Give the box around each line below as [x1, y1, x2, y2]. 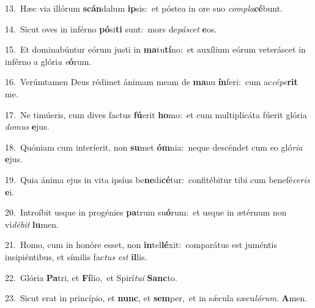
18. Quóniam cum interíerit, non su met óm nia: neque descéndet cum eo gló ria [5, 140, 303, 153]
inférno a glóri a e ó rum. [5, 54, 92, 67]
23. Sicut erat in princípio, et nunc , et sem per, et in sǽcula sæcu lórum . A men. [5, 291, 308, 304]
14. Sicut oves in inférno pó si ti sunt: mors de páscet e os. [5, 22, 217, 35]
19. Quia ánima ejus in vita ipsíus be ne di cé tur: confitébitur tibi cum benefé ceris [5, 173, 310, 186]
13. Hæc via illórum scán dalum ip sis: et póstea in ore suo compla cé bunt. [5, 2, 283, 14]
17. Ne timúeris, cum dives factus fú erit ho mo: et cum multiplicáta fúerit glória [5, 108, 307, 121]
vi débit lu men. [5, 217, 59, 230]
